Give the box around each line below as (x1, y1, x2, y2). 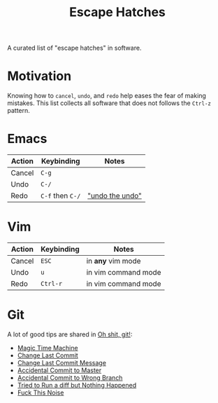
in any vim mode (86, 257, 141, 266)
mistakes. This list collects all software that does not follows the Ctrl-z (7, 99, 212, 107)
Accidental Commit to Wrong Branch (17, 373, 123, 382)
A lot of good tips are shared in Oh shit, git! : (7, 330, 133, 339)
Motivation (7, 68, 72, 84)
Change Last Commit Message (17, 358, 107, 367)
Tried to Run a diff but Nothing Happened (17, 381, 137, 389)
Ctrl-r (41, 280, 63, 287)
